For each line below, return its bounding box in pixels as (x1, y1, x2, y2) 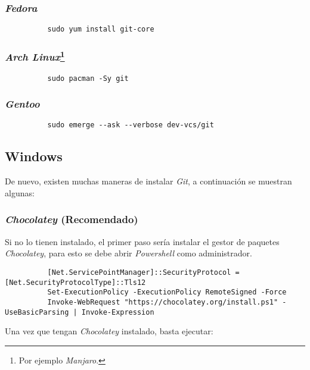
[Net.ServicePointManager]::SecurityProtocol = (47, 268, 240, 277)
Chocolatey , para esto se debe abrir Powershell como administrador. (5, 247, 252, 259)
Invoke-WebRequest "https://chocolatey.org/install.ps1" (47, 297, 278, 306)
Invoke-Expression (81, 308, 154, 316)
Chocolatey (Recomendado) (5, 212, 138, 227)
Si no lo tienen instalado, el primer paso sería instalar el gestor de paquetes (5, 235, 280, 247)
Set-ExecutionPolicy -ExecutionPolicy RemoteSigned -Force (47, 288, 287, 297)
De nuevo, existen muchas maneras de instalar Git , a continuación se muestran (5, 175, 292, 187)
